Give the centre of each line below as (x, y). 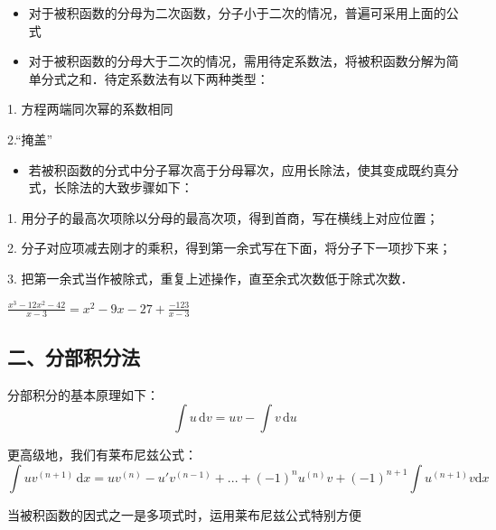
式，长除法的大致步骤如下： (111, 187)
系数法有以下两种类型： (199, 78)
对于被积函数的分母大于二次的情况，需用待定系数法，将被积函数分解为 (237, 61)
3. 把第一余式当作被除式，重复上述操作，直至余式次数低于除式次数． (211, 278)
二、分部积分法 (74, 356)
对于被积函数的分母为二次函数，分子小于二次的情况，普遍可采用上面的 (237, 13)
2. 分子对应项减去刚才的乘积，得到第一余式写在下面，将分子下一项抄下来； (229, 248)
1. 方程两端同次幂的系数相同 (90, 109)
